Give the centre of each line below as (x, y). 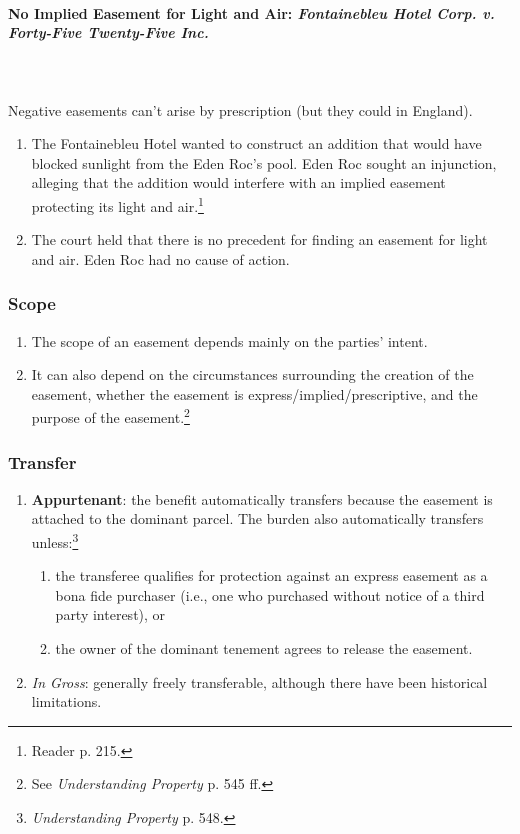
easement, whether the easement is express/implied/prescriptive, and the (254, 393)
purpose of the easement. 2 (110, 416)
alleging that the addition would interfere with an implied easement (238, 182)
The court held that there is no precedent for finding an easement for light (259, 239)
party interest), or (110, 614)
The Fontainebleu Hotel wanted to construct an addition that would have (256, 143)
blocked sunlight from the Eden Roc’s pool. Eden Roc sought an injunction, (264, 162)
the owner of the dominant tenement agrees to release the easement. (264, 648)
